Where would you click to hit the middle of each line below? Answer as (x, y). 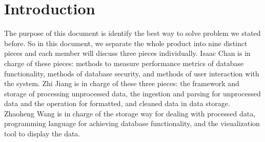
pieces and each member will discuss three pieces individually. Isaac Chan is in (127, 53)
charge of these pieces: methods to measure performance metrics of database (124, 63)
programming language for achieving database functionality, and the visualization (132, 123)
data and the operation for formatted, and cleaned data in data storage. (117, 103)
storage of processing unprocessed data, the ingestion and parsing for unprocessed (132, 93)
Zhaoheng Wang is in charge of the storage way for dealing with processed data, (130, 113)
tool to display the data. (42, 134)
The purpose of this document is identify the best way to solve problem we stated (132, 33)
